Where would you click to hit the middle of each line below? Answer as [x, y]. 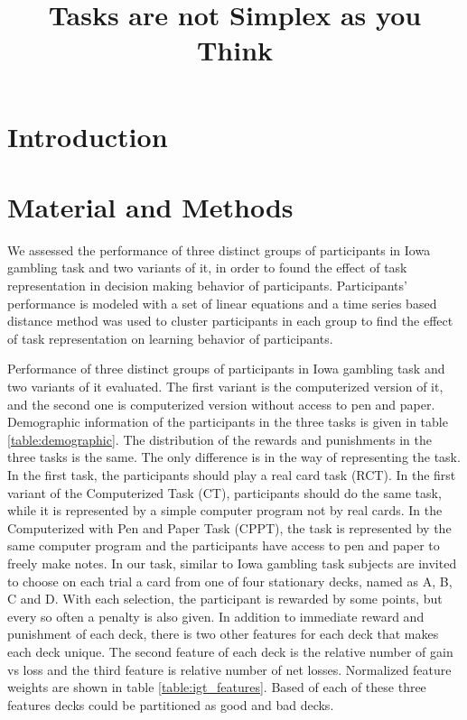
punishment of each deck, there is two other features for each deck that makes [223, 634]
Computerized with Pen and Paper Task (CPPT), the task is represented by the [229, 527]
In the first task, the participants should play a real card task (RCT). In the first [232, 475]
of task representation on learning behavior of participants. [170, 338]
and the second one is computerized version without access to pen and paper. [221, 404]
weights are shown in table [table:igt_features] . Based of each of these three [217, 687]
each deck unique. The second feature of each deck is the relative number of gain [230, 651]
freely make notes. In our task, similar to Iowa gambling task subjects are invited [232, 563]
